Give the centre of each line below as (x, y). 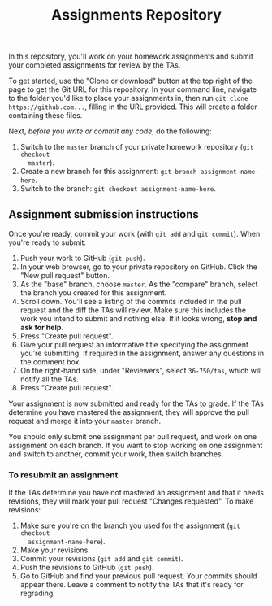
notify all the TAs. (49, 379)
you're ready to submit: (47, 242)
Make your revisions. (55, 550)
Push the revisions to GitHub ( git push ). (87, 568)
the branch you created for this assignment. (93, 293)
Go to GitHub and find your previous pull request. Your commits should (138, 576)
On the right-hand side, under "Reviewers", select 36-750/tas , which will (141, 371)
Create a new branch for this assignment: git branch (108, 172)
